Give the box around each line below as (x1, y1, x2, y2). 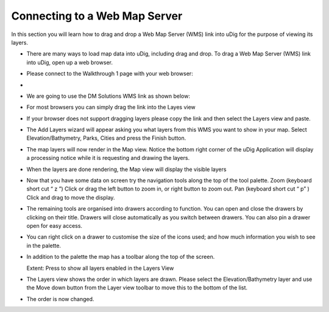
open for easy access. (26, 222, 82, 229)
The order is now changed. (26, 295, 94, 302)
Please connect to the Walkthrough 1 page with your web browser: (26, 70, 193, 78)
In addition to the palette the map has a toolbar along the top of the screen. (26, 253, 215, 261)
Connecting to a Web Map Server (11, 9, 183, 23)
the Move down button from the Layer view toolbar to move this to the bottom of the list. (26, 284, 248, 291)
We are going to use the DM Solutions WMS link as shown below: (26, 92, 191, 100)
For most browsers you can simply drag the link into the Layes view (26, 104, 196, 111)
